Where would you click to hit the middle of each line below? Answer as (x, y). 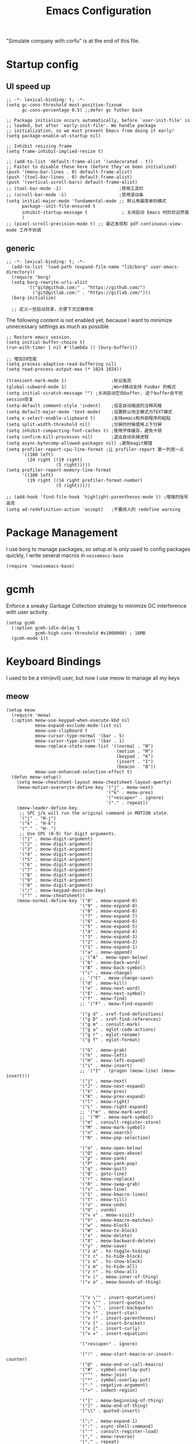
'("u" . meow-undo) (103, 1205)
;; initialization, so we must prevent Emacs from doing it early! (90, 131)
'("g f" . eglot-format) (110, 1040)
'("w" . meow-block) (105, 1225)
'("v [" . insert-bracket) (112, 1323)
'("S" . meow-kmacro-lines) (114, 1194)
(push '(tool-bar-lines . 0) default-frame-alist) (69, 177)
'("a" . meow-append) (106, 952)
